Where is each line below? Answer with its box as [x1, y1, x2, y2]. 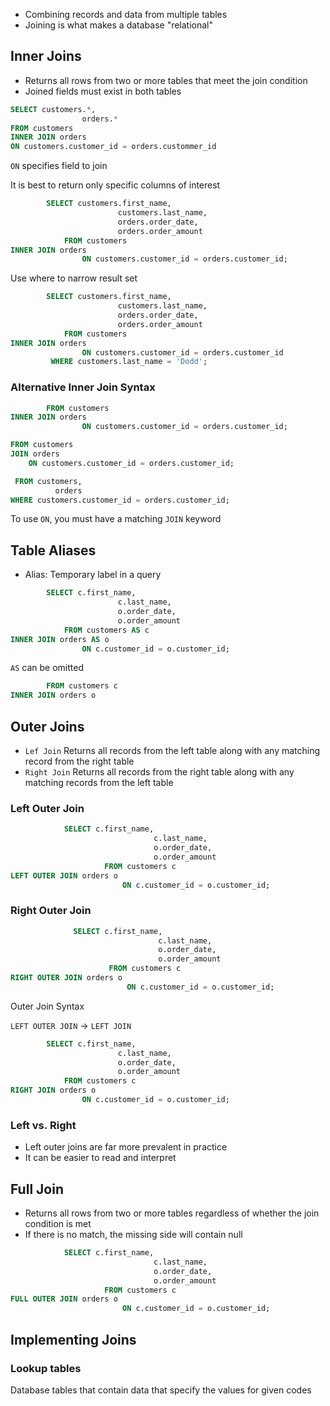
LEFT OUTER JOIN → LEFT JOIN [10, 1019, 132, 1031]
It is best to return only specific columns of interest [10, 179, 221, 191]
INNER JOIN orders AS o [10, 634, 110, 644]
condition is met [24, 1218, 92, 1230]
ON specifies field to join [10, 160, 108, 172]
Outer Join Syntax [10, 1000, 85, 1012]
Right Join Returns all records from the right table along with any [24, 765, 295, 778]
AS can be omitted [10, 662, 84, 674]
